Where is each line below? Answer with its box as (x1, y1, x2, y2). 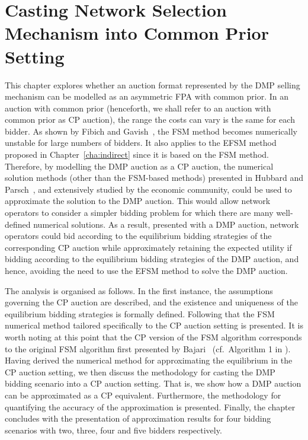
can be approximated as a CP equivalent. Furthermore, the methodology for (5, 388, 281, 401)
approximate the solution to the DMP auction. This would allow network (5, 195, 271, 207)
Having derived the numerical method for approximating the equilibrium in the (5, 354, 293, 366)
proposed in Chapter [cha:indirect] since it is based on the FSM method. (5, 148, 269, 161)
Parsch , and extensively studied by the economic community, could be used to (5, 183, 292, 195)
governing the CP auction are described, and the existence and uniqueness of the (5, 296, 298, 308)
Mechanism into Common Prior (5, 21, 269, 45)
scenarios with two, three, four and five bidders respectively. (5, 423, 222, 436)
